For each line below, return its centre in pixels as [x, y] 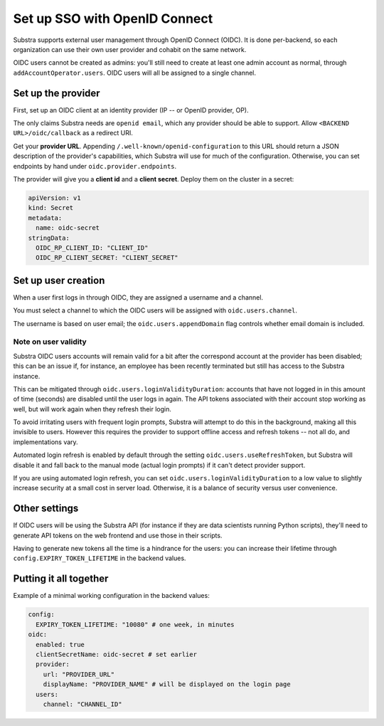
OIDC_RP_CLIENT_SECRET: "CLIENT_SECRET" [107, 258]
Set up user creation [59, 280]
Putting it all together [61, 579]
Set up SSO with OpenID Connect [113, 19]
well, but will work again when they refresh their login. [92, 409]
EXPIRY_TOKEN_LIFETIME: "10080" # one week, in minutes [135, 624]
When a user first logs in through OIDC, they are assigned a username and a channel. [138, 297]
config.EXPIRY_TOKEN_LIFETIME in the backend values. [100, 558]
